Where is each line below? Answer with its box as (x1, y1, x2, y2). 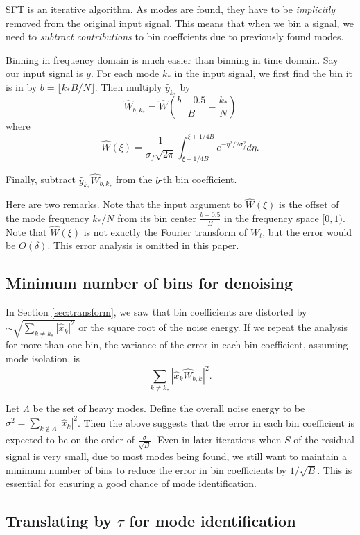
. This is (317, 462, 352, 477)
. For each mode (90, 66, 160, 80)
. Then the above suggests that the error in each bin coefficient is (77, 415, 354, 430)
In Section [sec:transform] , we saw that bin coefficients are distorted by (6, 305, 307, 319)
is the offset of (279, 197, 339, 212)
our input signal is (6, 66, 83, 80)
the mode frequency (6, 210, 89, 225)
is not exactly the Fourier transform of (83, 224, 248, 239)
